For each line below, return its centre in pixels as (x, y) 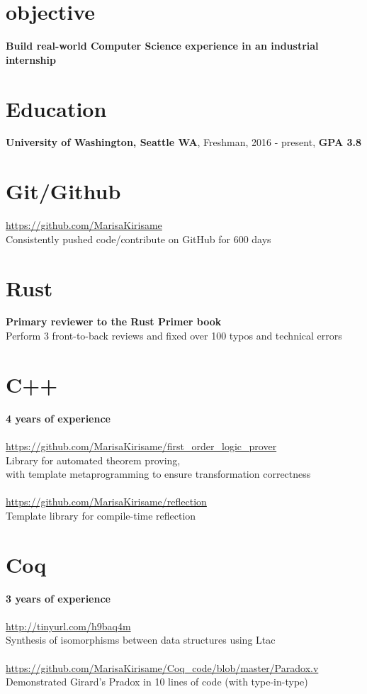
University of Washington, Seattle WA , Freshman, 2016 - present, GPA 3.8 (184, 142)
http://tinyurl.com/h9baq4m (68, 626)
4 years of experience (58, 418)
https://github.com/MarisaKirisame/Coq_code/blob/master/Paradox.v (162, 667)
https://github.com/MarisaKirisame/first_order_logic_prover (141, 446)
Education (56, 108)
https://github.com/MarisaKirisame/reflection (106, 502)
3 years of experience (58, 598)
